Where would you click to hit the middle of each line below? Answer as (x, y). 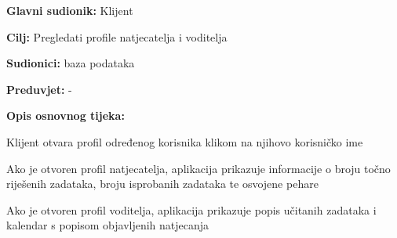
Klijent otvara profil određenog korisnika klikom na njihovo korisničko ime (185, 141)
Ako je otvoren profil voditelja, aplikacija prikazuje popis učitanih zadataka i (191, 209)
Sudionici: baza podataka (71, 63)
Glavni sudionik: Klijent (70, 10)
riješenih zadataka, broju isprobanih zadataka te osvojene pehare (162, 184)
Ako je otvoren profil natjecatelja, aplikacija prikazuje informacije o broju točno (198, 168)
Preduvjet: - (39, 89)
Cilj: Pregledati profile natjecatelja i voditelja (117, 36)
